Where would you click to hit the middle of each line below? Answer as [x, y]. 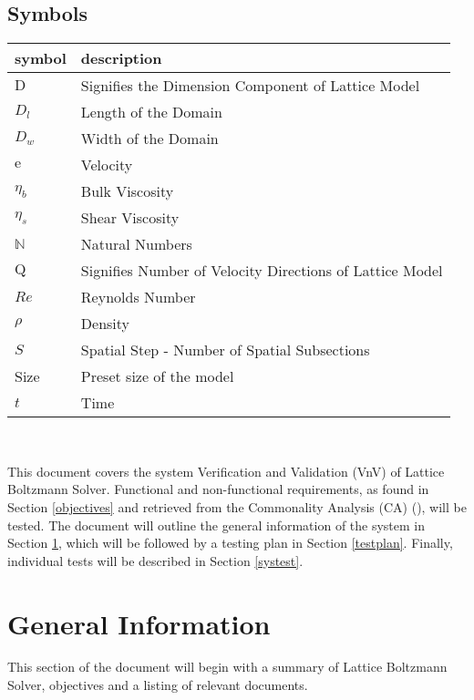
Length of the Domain [151, 112]
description [121, 58]
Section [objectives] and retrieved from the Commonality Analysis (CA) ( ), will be [237, 506]
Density [105, 324]
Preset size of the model [157, 376]
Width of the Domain [149, 139]
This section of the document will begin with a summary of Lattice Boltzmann [227, 667]
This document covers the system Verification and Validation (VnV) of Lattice [226, 471]
